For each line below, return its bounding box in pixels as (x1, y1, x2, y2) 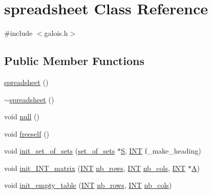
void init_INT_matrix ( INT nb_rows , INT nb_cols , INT (4, 162, 186, 173)
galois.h (44, 28, 68, 38)
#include (4, 28, 33, 38)
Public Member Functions (4, 53, 144, 69)
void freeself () (4, 128, 50, 139)
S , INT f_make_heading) (120, 145, 201, 156)
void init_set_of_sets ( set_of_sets (4, 145, 115, 156)
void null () (4, 111, 39, 122)
